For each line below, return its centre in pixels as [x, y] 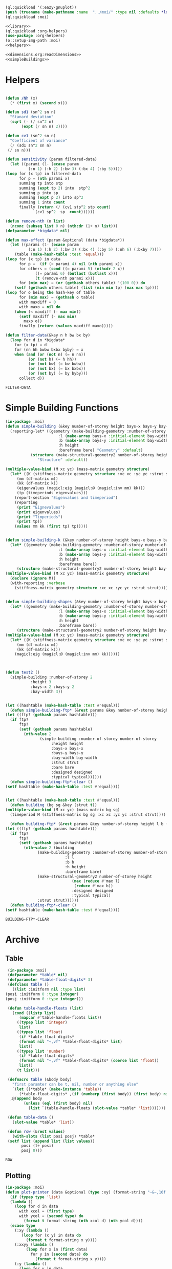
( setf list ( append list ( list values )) [51, 1141]
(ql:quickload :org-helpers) [36, 31]
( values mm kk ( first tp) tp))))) [51, 527]
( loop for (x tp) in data [33, 259]
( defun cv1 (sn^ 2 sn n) [31, 136]
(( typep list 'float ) [40, 1032]
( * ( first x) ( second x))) [39, 103]
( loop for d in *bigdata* [38, 340]
